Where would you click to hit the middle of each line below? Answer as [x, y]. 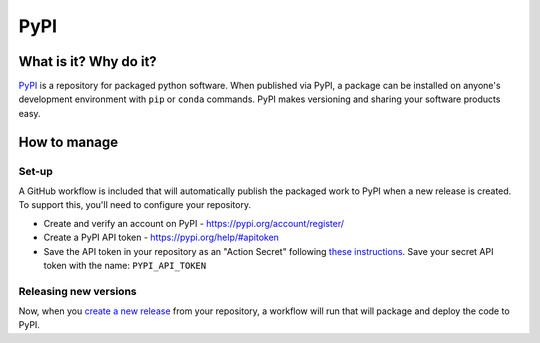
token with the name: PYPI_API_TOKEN [125, 265]
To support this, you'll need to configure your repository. [135, 205]
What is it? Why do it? [87, 61]
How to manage [68, 141]
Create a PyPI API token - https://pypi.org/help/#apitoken [161, 237]
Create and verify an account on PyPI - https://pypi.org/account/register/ [194, 223]
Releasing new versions [77, 291]
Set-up [36, 171]
